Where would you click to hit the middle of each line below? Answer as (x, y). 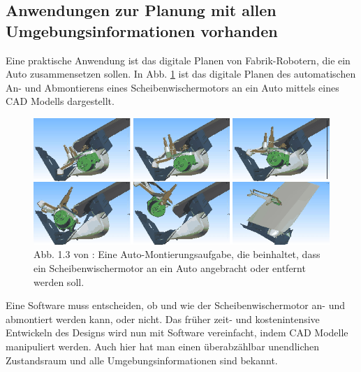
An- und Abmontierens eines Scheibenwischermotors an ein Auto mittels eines (172, 87)
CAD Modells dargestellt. (60, 101)
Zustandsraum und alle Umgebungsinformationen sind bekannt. (142, 360)
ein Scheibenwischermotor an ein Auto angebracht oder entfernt (170, 268)
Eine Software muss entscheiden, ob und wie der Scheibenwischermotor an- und (175, 305)
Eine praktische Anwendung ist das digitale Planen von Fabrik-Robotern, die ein (178, 60)
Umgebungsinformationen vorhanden (142, 30)
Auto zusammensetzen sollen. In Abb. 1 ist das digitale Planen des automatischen (181, 74)
